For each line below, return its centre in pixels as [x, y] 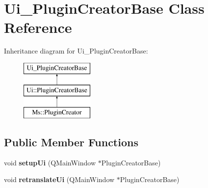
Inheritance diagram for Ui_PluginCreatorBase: [76, 51]
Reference [38, 27]
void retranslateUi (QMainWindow [59, 179]
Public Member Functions [71, 142]
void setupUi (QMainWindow [50, 163]
